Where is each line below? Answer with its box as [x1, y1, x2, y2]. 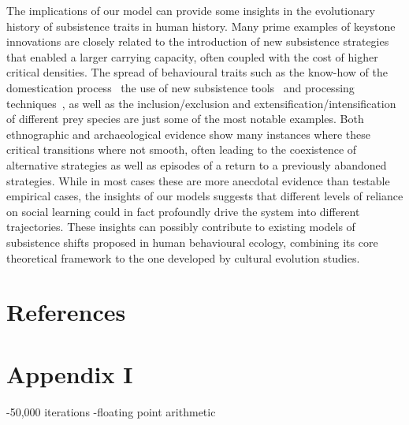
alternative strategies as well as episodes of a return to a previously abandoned [6, 156, 387, 173]
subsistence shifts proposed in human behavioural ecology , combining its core [6, 233, 378, 250]
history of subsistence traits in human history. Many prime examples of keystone [6, 17, 396, 34]
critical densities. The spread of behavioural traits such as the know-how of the [6, 64, 388, 80]
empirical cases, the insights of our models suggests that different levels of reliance [6, 188, 403, 204]
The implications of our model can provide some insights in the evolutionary [6, 2, 375, 18]
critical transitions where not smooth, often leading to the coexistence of [6, 141, 357, 158]
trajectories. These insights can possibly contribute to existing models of [6, 218, 355, 235]
